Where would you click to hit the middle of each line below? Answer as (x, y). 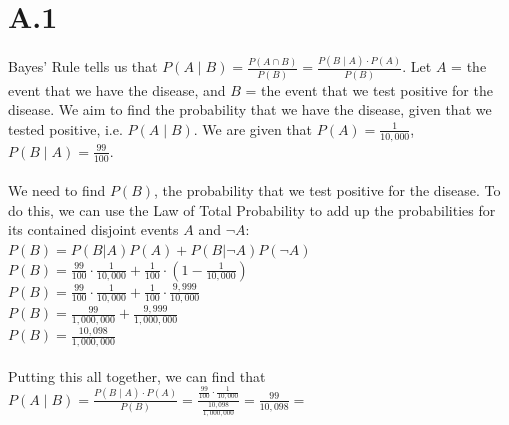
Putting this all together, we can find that (137, 375)
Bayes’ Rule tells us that (83, 66)
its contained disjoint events (93, 229)
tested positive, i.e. (65, 128)
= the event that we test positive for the (369, 89)
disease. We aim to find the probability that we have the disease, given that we (250, 109)
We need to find (57, 190)
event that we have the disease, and (117, 89)
